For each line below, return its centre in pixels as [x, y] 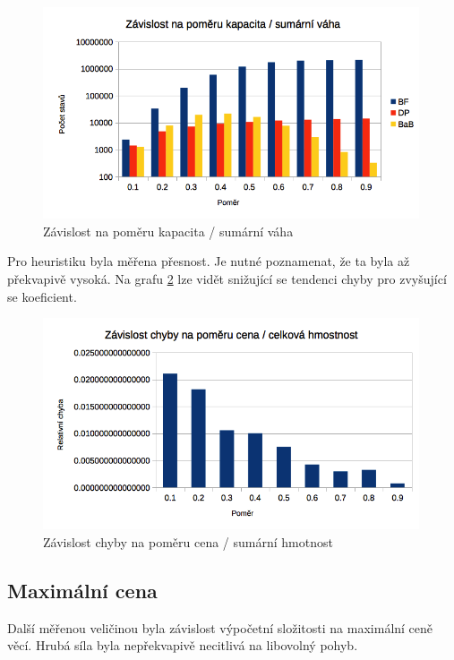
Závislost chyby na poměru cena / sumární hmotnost [188, 541]
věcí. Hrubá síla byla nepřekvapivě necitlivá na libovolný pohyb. [183, 645]
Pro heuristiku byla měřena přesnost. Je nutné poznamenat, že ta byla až [209, 261]
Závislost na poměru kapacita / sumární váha [168, 231]
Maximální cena [82, 590]
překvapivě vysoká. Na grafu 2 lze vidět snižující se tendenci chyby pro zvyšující [227, 278]
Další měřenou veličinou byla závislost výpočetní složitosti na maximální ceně [220, 627]
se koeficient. [42, 296]
